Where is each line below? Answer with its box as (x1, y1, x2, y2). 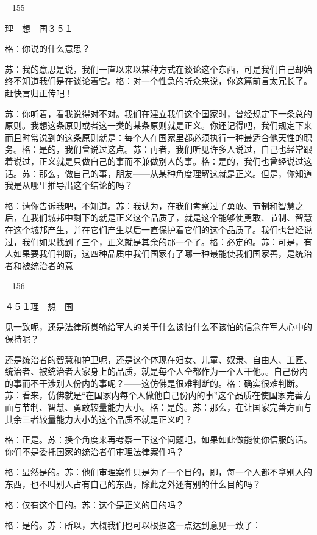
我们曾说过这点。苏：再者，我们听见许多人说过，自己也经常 (64, 143, 304, 156)
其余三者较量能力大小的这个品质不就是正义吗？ (5, 412, 193, 425)
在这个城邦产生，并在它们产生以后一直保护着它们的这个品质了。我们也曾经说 (5, 223, 312, 235)
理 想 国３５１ (5, 21, 73, 34)
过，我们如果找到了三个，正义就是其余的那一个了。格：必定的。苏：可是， (5, 235, 304, 248)
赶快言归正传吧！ (5, 86, 73, 99)
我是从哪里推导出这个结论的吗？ (5, 179, 133, 192)
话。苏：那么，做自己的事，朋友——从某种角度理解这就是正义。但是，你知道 (5, 167, 312, 179)
